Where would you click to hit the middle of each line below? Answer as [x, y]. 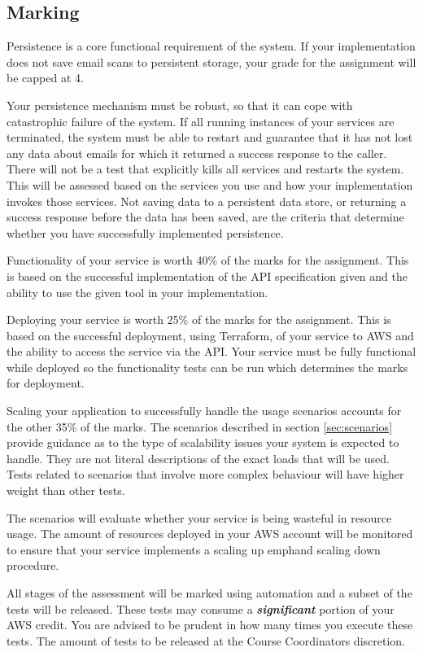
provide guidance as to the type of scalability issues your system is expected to [203, 442]
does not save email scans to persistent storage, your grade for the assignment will [211, 61]
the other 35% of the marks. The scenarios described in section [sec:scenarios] [200, 426]
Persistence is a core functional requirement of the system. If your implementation [211, 46]
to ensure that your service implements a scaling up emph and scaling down [194, 549]
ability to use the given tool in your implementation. [137, 292]
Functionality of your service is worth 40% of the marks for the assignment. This [208, 260]
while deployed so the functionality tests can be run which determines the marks [207, 367]
